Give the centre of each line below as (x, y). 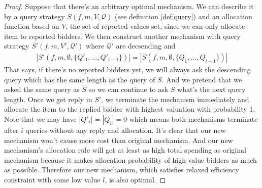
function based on (32, 26)
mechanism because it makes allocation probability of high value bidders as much (130, 159)
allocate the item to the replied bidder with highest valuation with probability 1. (130, 109)
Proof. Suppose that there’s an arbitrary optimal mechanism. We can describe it (129, 6)
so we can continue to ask (128, 89)
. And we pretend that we (202, 79)
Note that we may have (40, 119)
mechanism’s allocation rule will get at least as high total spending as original (125, 150)
